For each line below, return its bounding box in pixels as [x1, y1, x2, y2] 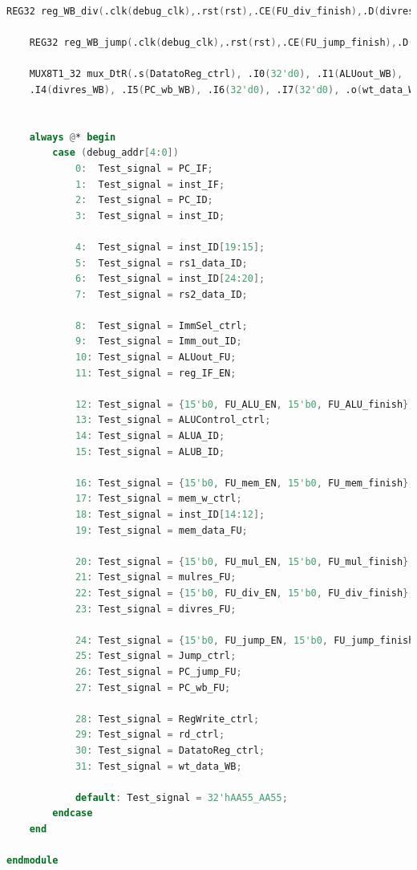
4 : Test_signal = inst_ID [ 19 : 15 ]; [75, 241, 265, 253]
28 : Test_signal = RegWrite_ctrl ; [75, 713, 260, 725]
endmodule [6, 855, 59, 867]
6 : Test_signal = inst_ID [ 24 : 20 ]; [75, 273, 265, 285]
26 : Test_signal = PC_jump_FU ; [75, 665, 242, 677]
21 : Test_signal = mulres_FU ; [75, 571, 237, 583]
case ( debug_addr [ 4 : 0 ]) [52, 147, 179, 159]
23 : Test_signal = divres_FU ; [75, 603, 237, 615]
